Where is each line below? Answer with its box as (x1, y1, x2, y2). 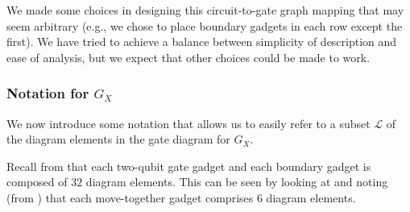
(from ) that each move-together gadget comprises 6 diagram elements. (6, 189, 356, 206)
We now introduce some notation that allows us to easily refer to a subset (6, 114, 371, 131)
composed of (6, 173, 68, 190)
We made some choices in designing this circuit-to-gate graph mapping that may (6, 2, 404, 18)
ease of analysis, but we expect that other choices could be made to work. (6, 48, 371, 65)
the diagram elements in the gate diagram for (6, 131, 230, 148)
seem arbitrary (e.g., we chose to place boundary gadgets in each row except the (6, 17, 403, 34)
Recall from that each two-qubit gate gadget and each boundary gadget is (6, 157, 371, 174)
